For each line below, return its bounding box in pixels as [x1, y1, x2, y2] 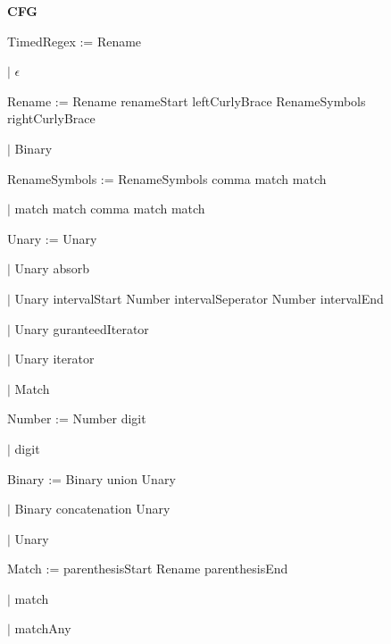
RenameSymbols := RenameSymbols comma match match [7, 169, 327, 188]
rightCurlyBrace [7, 109, 96, 128]
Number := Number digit [7, 409, 146, 428]
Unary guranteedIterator [14, 319, 149, 338]
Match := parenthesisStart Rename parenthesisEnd [7, 559, 288, 578]
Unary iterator [14, 349, 95, 368]
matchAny [14, 619, 71, 638]
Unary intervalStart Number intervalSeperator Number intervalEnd [14, 289, 384, 307]
